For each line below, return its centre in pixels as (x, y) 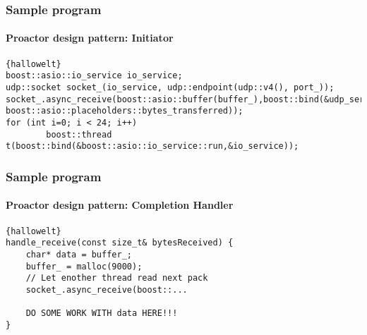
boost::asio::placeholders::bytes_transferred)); (125, 111)
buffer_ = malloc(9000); (84, 266)
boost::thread (79, 134)
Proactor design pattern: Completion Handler (120, 205)
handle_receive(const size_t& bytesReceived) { (120, 243)
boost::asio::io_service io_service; (94, 76)
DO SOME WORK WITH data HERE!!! (102, 313)
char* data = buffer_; (79, 254)
